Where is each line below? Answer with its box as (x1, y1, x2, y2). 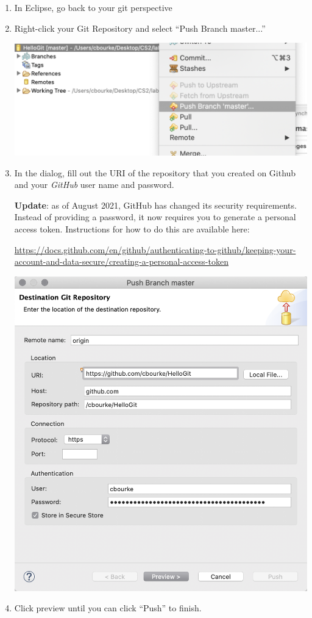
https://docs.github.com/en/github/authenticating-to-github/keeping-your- (14, 243, 296, 256)
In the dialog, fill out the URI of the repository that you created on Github (14, 166, 296, 179)
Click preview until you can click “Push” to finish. (14, 602, 202, 614)
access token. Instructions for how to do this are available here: (14, 222, 250, 235)
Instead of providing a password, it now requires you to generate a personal (14, 210, 296, 223)
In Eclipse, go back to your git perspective (14, 1, 172, 13)
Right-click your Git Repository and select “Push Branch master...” (14, 21, 266, 34)
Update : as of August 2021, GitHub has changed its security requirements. (14, 198, 297, 211)
